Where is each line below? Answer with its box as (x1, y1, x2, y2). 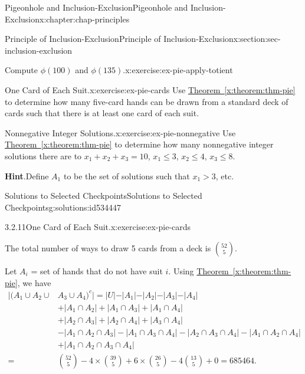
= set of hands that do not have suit (31, 264, 163, 277)
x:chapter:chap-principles (40, 12, 130, 25)
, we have (17, 276, 51, 288)
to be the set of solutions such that (63, 169, 190, 182)
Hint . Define (5, 169, 49, 182)
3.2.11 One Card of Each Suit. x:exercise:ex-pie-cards (5, 221, 191, 233)
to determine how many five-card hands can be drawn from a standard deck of (5, 95, 288, 107)
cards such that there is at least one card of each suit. (5, 107, 199, 119)
